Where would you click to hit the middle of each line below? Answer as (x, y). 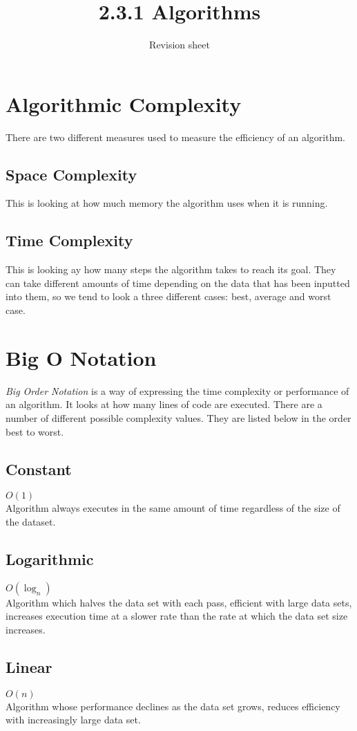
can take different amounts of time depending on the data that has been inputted (178, 283)
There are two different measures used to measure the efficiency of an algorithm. (176, 137)
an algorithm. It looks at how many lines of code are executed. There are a (164, 404)
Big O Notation (81, 357)
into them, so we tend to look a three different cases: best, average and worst (168, 296)
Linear (29, 666)
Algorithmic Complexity (124, 103)
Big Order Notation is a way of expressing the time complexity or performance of (177, 390)
